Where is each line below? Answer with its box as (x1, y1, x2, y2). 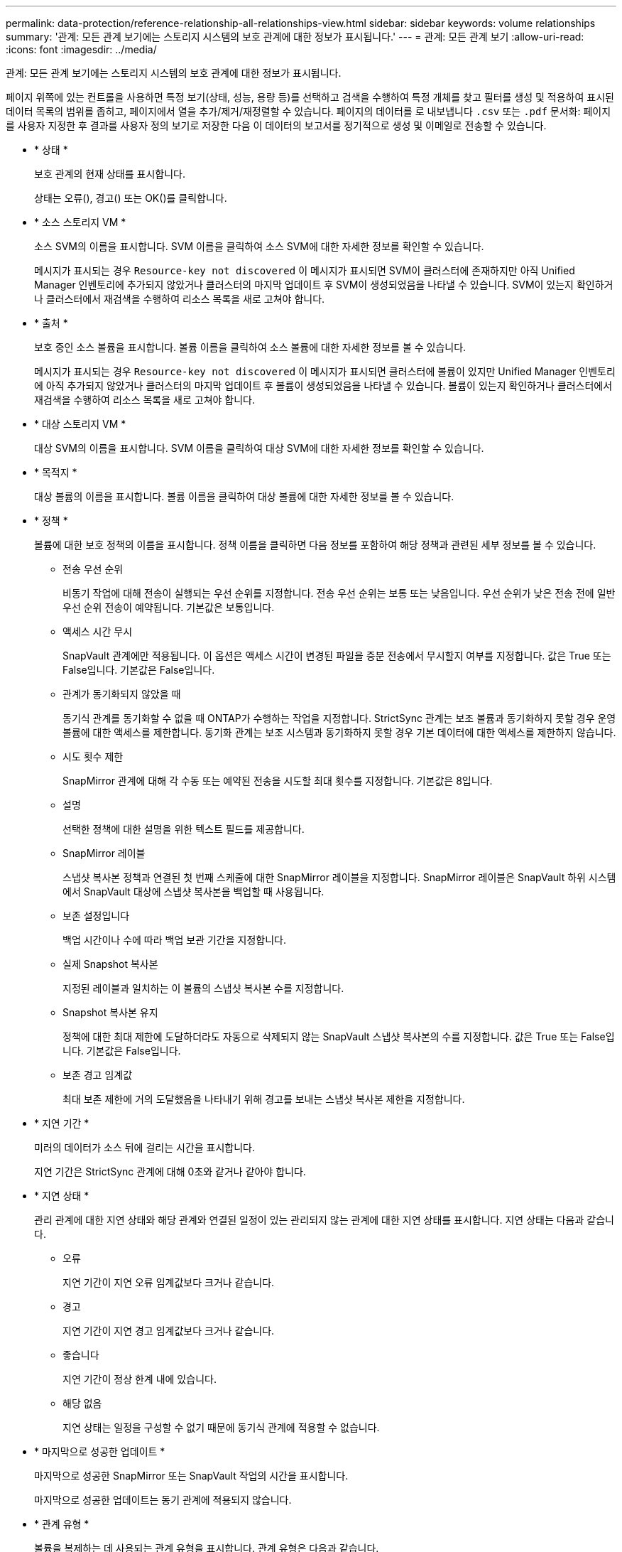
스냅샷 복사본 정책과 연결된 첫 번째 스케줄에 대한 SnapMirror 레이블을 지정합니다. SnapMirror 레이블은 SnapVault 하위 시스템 (62, 871, 616, 883)
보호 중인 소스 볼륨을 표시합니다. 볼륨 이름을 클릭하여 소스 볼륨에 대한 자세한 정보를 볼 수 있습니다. (34, 341, 466, 353)
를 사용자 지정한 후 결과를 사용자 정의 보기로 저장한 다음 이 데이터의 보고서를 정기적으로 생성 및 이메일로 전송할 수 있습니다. (6, 119, 547, 131)
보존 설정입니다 (62, 910, 130, 922)
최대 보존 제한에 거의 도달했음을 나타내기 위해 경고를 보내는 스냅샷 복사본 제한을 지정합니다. (62, 1093, 465, 1105)
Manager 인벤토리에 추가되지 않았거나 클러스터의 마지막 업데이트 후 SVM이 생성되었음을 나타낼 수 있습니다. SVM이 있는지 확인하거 (34, 279, 613, 291)
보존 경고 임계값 (62, 1069, 133, 1081)
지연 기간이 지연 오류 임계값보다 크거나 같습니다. (62, 1276, 275, 1288)
